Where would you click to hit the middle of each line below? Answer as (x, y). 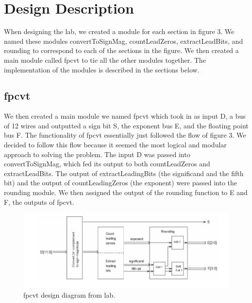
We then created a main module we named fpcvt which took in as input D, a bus (125, 116)
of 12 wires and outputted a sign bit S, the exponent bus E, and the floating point (126, 125)
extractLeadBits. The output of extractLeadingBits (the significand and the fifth (124, 173)
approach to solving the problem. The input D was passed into (97, 154)
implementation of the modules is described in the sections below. (102, 69)
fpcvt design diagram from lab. (69, 294)
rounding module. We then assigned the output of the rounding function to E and (126, 192)
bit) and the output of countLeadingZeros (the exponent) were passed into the (121, 183)
